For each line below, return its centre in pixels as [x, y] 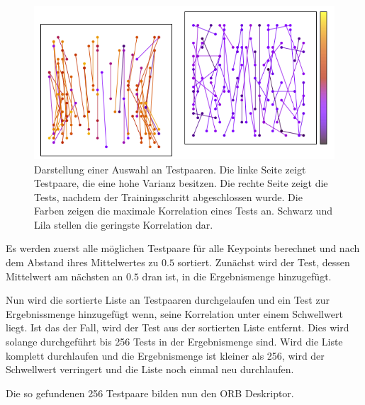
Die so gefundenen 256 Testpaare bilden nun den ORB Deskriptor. [150, 393]
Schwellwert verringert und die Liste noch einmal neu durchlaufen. [150, 369]
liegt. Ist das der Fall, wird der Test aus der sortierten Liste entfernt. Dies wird [178, 327]
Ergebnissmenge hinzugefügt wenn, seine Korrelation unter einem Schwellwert [174, 313]
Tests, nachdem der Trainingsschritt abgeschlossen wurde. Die [168, 196]
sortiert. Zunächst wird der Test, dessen [264, 262]
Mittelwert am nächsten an [64, 276]
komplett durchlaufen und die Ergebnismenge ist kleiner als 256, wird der [165, 355]
